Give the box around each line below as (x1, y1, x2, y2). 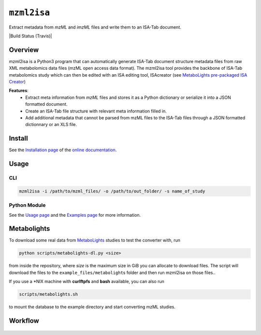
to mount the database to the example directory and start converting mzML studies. (9, 304, 176, 310)
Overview (9, 46, 39, 54)
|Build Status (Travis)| (9, 33, 52, 39)
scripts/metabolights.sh (19, 291, 78, 297)
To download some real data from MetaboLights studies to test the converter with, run (9, 238, 181, 243)
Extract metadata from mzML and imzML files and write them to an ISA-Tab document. (9, 24, 181, 30)
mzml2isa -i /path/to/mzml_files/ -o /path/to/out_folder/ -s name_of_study (19, 188, 205, 194)
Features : (9, 88, 29, 94)
